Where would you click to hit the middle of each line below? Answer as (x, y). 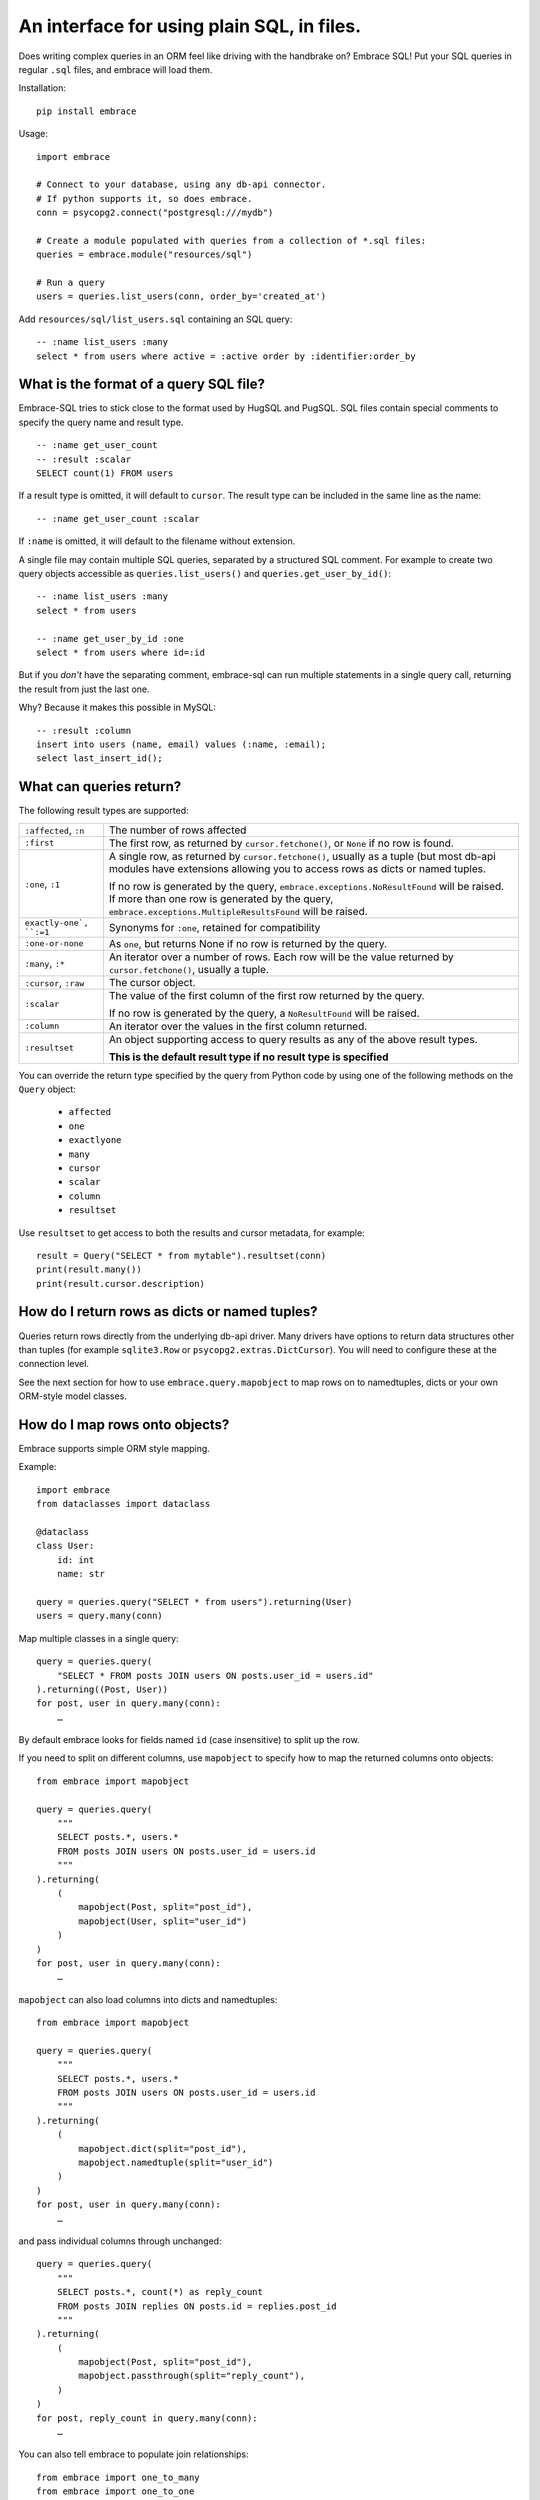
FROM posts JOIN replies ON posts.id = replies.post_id (196, 2306)
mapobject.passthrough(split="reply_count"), (191, 2376)
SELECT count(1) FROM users (105, 473)
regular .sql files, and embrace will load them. (115, 69)
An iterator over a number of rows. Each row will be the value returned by (281, 957)
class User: (65, 1546)
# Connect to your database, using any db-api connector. (181, 184)
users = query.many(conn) (100, 1616)
